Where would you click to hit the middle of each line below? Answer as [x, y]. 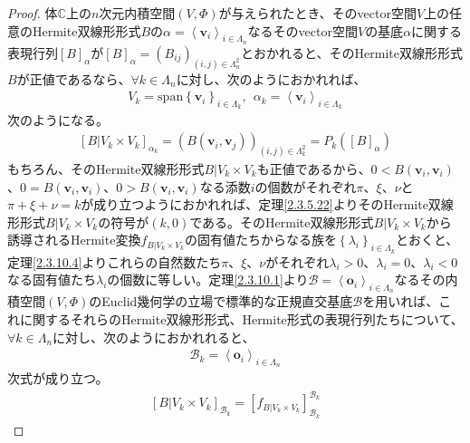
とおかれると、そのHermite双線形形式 [352, 52]
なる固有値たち [52, 279]
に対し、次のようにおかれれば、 [271, 78]
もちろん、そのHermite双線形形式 [106, 168]
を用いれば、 [401, 301]
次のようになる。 [58, 120]
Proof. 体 [33, 13]
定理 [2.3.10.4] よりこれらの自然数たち [115, 261]
